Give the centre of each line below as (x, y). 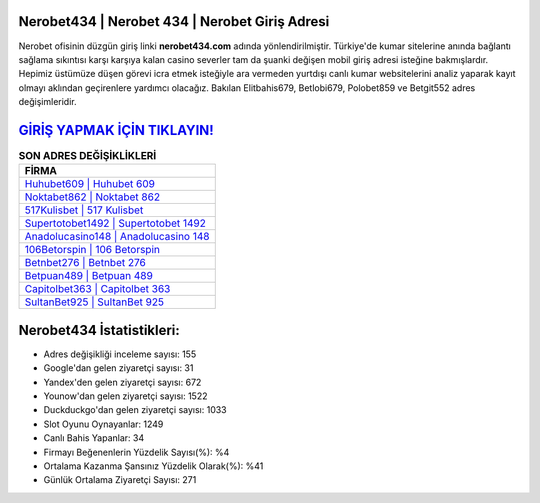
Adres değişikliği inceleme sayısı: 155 (120, 354)
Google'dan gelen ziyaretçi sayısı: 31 (118, 368)
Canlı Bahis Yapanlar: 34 (94, 438)
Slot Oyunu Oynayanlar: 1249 (103, 424)
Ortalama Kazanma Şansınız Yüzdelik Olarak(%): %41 (153, 466)
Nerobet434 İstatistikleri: (99, 330)
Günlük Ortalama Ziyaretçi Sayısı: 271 (120, 480)
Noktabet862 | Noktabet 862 (92, 197)
